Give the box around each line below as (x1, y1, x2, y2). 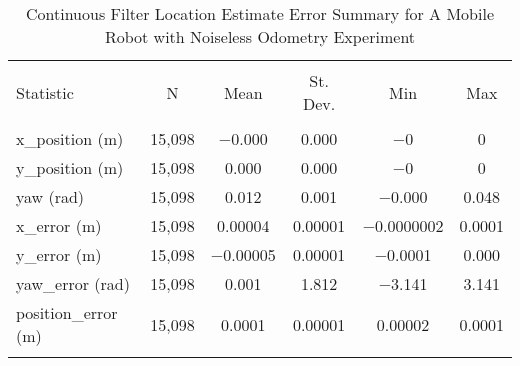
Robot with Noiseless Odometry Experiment (104, 25, 416, 48)
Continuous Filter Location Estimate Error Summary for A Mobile (25, 2, 495, 25)
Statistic (16, 80, 74, 104)
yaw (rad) (16, 185, 85, 208)
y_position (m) (16, 156, 124, 179)
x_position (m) (16, 127, 124, 150)
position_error (16, 301, 118, 324)
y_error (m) (16, 243, 102, 266)
